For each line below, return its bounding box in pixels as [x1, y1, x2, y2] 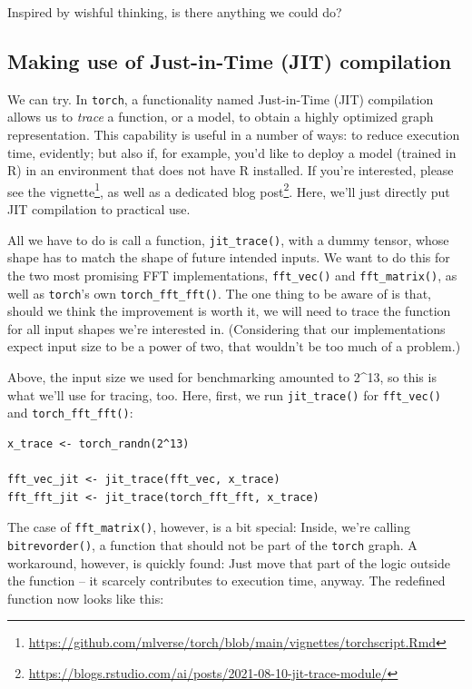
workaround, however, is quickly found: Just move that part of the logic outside [7, 553, 450, 572]
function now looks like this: [7, 588, 164, 607]
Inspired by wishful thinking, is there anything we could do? [7, 3, 342, 21]
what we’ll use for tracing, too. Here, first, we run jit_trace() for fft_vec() [7, 385, 442, 404]
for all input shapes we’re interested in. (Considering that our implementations [7, 319, 446, 338]
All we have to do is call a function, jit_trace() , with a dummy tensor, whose [7, 230, 449, 249]
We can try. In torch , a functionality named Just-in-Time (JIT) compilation [7, 89, 434, 108]
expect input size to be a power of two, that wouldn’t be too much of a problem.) [7, 337, 461, 356]
